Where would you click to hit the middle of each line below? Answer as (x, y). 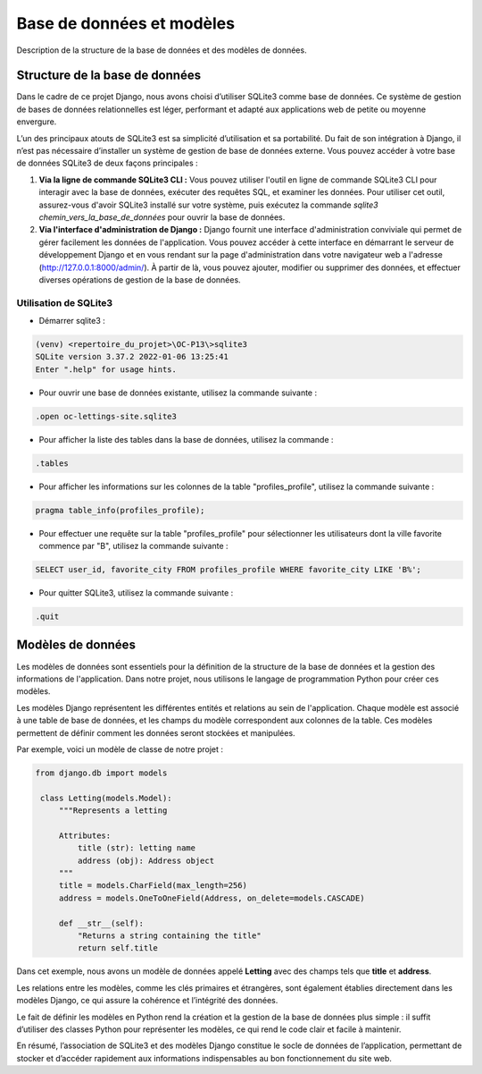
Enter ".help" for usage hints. (106, 369)
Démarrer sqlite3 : (72, 321)
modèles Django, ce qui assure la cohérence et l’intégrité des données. (147, 1001)
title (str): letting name (137, 848)
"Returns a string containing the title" (170, 935)
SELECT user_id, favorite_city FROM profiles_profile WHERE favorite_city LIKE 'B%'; (228, 570)
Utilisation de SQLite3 (65, 302)
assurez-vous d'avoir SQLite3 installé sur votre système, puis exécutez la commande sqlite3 (208, 205)
